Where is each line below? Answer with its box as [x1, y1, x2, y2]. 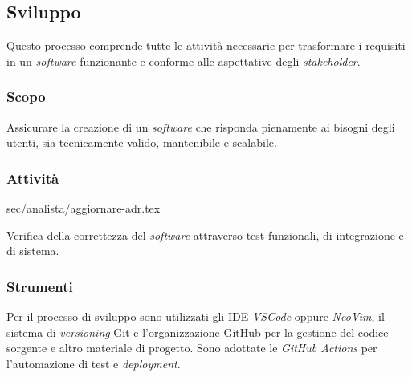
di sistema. [6, 242, 59, 259]
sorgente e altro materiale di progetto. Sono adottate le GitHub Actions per [6, 339, 377, 356]
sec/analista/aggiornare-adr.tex [6, 200, 161, 217]
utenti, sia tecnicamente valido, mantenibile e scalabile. [6, 134, 277, 151]
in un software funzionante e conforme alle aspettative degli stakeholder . [6, 52, 361, 69]
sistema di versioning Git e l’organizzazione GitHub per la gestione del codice [6, 323, 389, 340]
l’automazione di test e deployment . [6, 355, 181, 371]
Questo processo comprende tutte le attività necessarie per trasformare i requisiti [6, 37, 406, 54]
